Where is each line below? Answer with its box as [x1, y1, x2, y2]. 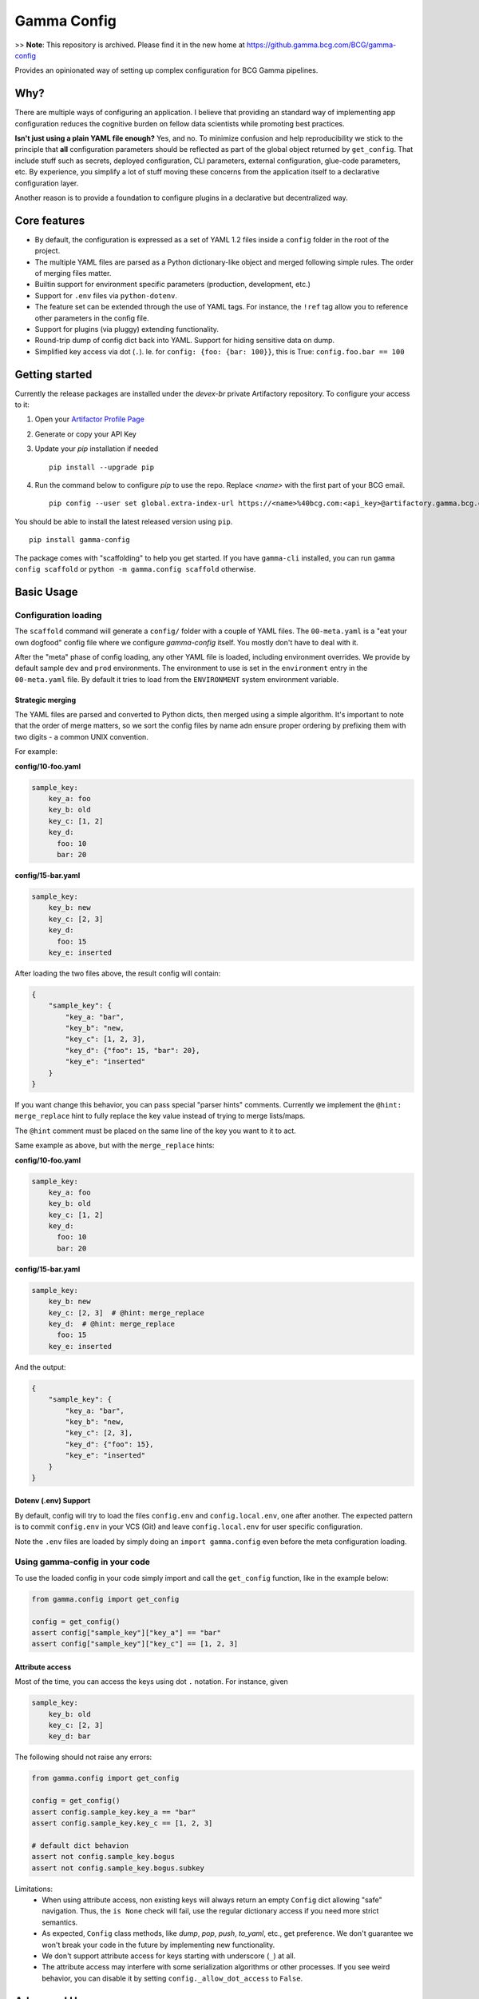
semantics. [42, 1917, 78, 1927]
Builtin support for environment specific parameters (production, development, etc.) [34, 280, 311, 289]
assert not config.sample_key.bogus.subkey [31, 1863, 205, 1873]
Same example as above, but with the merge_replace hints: [14, 1140, 215, 1151]
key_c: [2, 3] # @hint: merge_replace [48, 1308, 205, 1317]
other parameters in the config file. [34, 313, 149, 323]
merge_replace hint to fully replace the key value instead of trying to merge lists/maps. [14, 1111, 306, 1121]
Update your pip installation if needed [34, 444, 159, 453]
